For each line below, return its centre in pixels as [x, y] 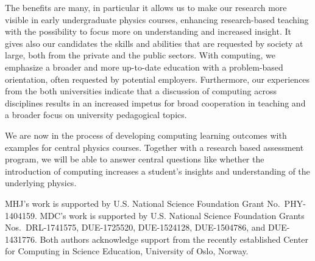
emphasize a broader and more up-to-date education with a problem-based [144, 67]
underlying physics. [41, 183]
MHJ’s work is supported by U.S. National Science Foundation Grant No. [143, 203]
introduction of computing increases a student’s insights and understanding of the [157, 171]
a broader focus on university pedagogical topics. [96, 115]
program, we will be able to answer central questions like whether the [135, 159]
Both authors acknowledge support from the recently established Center [174, 239]
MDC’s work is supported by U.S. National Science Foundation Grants [172, 215]
